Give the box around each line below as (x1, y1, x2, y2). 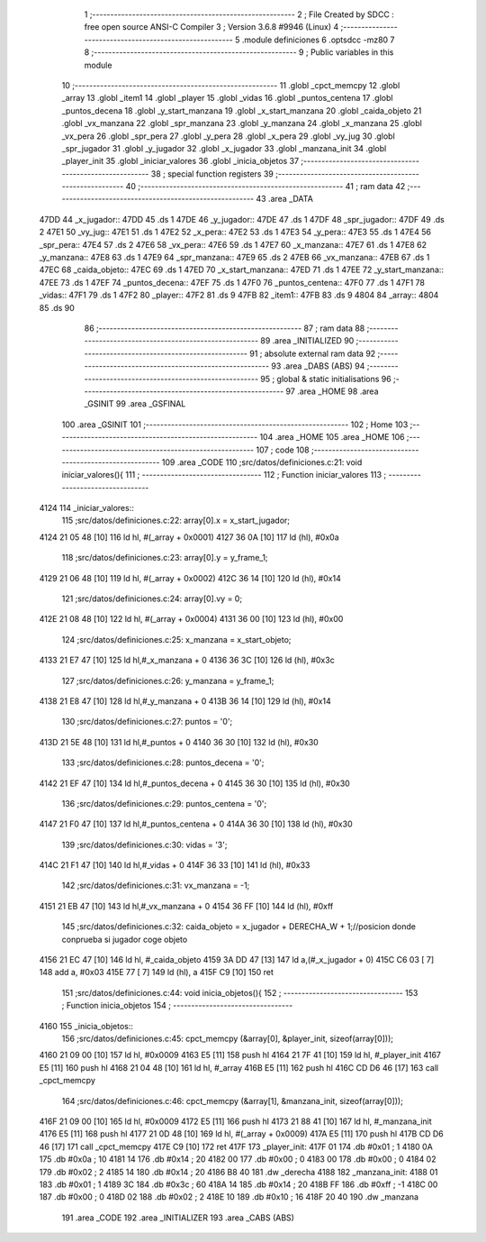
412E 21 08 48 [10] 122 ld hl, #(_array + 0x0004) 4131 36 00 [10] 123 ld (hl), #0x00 (39, 614, 344, 625)
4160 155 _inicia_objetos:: (39, 1020, 134, 1031)
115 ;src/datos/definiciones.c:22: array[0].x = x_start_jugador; (61, 515, 291, 526)
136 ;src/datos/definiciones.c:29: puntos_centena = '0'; (61, 798, 267, 808)
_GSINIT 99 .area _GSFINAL (84, 398, 186, 409)
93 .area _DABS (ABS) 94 (271, 361, 365, 371)
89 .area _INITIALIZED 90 (260, 335, 355, 346)
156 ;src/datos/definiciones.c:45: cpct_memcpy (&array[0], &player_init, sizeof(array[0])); (61, 1033, 393, 1044)
